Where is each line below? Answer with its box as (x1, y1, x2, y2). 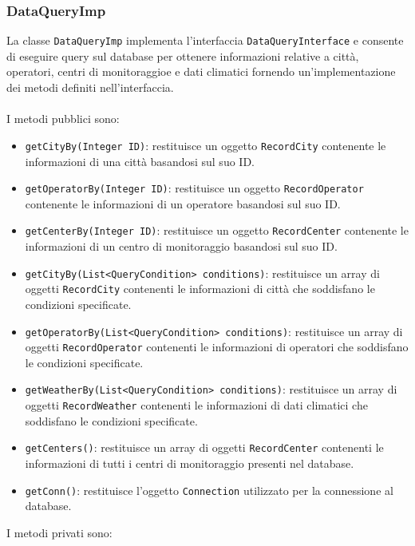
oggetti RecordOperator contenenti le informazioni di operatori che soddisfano (25, 338, 409, 355)
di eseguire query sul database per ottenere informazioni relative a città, (6, 47, 359, 64)
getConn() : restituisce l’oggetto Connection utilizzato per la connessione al (25, 481, 393, 498)
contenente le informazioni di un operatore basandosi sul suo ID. (25, 195, 341, 212)
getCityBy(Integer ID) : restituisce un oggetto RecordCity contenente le (25, 136, 386, 153)
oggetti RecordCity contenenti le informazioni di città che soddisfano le (25, 280, 375, 297)
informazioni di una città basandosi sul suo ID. (25, 152, 255, 169)
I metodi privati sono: (6, 524, 113, 540)
